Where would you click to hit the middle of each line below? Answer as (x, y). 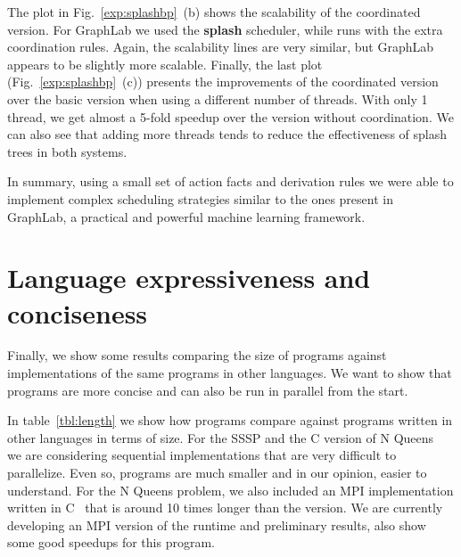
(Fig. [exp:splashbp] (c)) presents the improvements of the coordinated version (223, 82)
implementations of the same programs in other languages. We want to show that (230, 373)
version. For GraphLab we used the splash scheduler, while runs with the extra (225, 29)
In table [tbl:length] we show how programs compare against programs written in (230, 420)
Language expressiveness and (189, 278)
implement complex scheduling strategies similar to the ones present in (200, 198)
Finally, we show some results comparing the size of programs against (197, 355)
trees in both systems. (67, 151)
